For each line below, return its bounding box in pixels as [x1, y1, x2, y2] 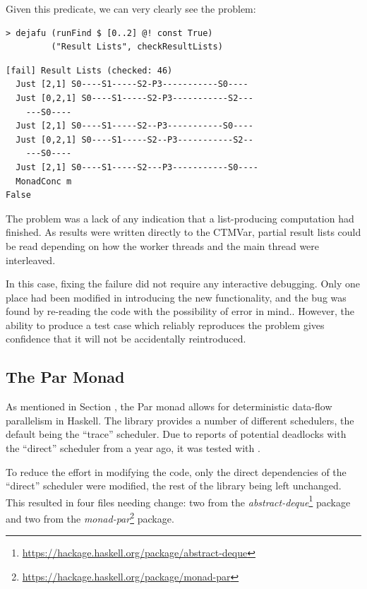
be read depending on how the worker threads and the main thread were [6, 238, 320, 253]
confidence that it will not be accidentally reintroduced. [6, 331, 246, 346]
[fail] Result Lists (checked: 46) [6, 65, 173, 76]
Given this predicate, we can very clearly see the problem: [6, 1, 256, 16]
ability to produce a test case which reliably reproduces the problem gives [6, 317, 325, 332]
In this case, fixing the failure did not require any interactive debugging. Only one [6, 276, 361, 291]
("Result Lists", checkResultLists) [51, 42, 223, 52]
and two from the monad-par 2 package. [6, 509, 174, 525]
